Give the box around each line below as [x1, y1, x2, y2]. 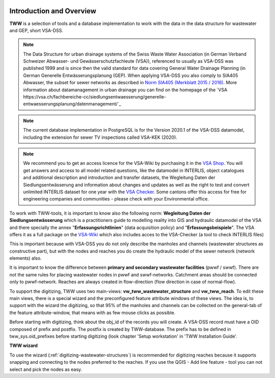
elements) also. [9, 255, 42, 261]
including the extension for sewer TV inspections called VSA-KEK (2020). [23, 134, 178, 140]
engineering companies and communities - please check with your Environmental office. [23, 196, 209, 202]
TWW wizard [9, 342, 38, 349]
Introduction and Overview [9, 7, 97, 15]
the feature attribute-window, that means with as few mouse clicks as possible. [9, 309, 176, 316]
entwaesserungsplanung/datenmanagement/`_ [23, 101, 122, 107]
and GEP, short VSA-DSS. [9, 27, 64, 33]
